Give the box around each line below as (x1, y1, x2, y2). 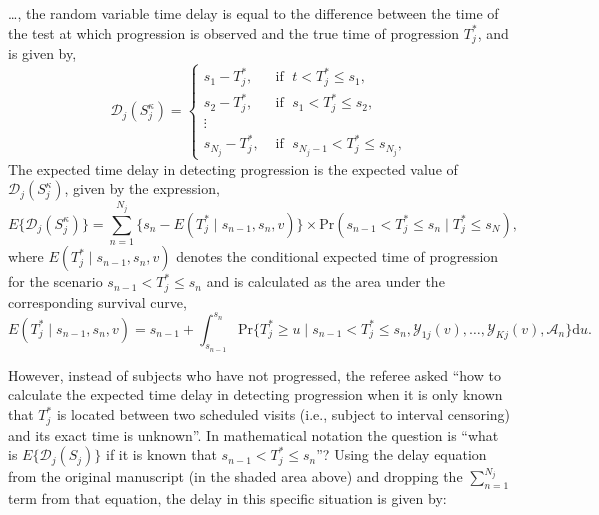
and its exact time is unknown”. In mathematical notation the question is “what (8, 424, 499, 445)
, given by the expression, (64, 178, 220, 199)
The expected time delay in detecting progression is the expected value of (8, 158, 458, 179)
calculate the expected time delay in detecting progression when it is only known (8, 384, 503, 405)
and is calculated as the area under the (206, 271, 445, 292)
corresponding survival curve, (8, 291, 187, 312)
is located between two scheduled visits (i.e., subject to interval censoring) (56, 404, 511, 425)
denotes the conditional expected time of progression (176, 246, 499, 267)
